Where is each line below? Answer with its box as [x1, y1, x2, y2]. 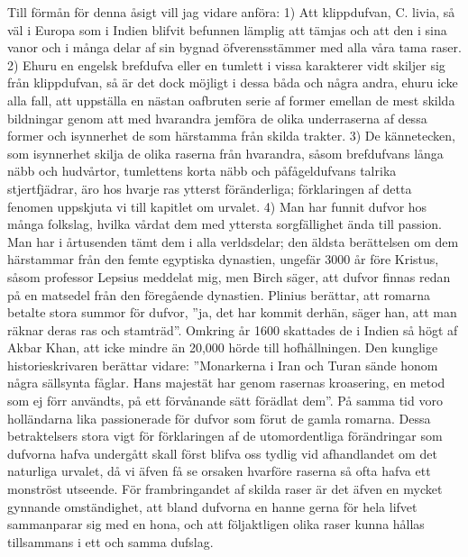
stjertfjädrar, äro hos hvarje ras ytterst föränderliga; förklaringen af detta [7, 178, 412, 197]
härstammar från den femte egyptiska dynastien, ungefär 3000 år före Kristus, [7, 250, 439, 269]
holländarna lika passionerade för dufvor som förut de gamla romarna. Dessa [7, 408, 431, 427]
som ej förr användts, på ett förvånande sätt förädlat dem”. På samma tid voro [7, 391, 443, 410]
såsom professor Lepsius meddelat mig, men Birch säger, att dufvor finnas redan [7, 267, 451, 286]
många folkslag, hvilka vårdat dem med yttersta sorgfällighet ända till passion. [7, 215, 442, 233]
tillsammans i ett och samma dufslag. [7, 532, 214, 551]
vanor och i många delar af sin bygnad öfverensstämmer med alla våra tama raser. [7, 38, 462, 57]
